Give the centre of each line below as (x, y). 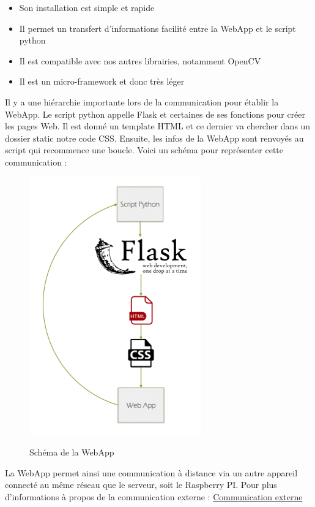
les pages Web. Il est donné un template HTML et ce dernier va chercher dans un (158, 126)
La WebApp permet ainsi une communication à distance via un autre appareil (151, 472)
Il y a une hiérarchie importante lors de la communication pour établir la (142, 101)
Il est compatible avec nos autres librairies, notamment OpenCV (140, 60)
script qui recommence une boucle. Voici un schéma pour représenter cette (144, 150)
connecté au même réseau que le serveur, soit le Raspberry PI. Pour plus (141, 485)
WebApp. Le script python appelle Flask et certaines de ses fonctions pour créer (155, 114)
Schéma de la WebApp (72, 452)
